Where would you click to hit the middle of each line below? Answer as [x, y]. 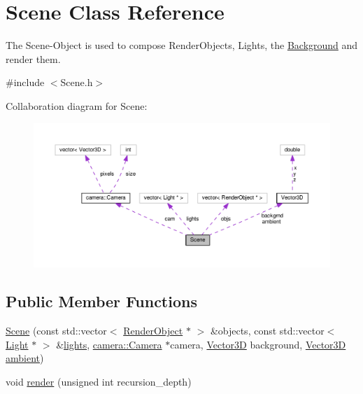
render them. [33, 58]
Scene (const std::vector [56, 330]
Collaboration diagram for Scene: [77, 105]
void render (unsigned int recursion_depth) [99, 381]
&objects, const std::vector [267, 330]
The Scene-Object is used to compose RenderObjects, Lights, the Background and [182, 45]
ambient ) [25, 358]
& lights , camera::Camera [109, 344]
